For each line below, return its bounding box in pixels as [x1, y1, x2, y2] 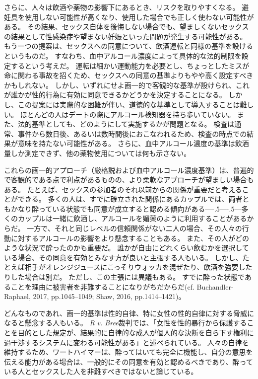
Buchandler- [196, 281, 234, 292]
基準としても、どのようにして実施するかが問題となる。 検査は [31, 119, 235, 129]
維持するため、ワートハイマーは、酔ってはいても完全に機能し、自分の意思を [4, 347, 253, 357]
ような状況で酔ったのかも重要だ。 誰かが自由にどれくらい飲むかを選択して [4, 242, 249, 253]
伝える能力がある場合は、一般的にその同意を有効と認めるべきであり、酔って [4, 356, 253, 367]
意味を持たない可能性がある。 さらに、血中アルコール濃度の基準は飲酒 [17, 138, 249, 149]
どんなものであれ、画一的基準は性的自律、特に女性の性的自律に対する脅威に [4, 307, 254, 318]
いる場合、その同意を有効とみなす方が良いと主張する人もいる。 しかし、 [4, 252, 243, 262]
